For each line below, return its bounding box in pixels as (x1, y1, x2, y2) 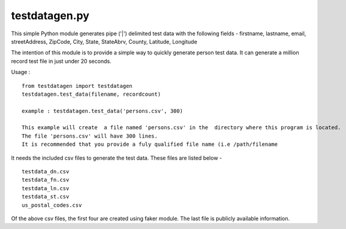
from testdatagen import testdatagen (22, 83, 133, 89)
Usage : (11, 69, 31, 76)
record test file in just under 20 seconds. (11, 57, 112, 65)
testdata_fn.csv (22, 176, 70, 184)
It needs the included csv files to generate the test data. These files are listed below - (11, 154, 222, 161)
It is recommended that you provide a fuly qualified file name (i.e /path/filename (22, 141, 278, 148)
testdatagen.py (11, 9, 90, 22)
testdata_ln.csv (22, 185, 70, 191)
